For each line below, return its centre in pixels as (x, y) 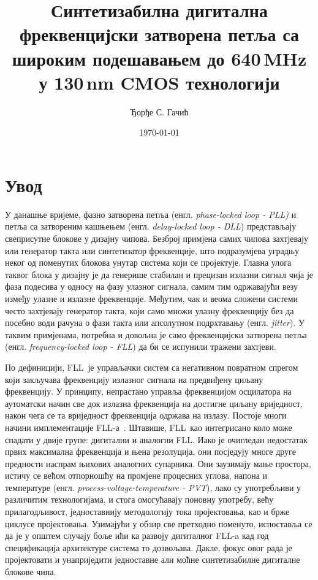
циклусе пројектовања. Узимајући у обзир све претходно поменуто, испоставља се (159, 523)
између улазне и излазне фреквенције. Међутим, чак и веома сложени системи (152, 298)
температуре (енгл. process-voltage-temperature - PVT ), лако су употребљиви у (153, 487)
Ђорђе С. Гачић (159, 111)
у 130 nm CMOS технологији (159, 82)
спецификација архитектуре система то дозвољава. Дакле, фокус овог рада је (149, 547)
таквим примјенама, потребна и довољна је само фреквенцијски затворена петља (156, 334)
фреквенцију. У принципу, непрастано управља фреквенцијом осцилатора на (148, 391)
